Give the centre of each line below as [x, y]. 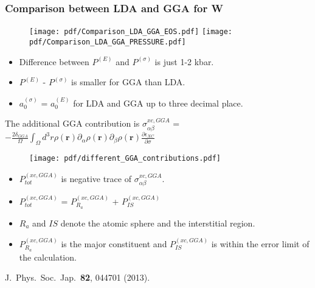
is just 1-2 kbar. [184, 61]
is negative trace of [96, 178]
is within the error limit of [260, 244]
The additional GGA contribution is [72, 123]
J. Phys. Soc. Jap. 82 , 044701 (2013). [78, 277]
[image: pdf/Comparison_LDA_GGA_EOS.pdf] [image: [131, 32]
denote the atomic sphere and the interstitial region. [158, 223]
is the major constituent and [114, 244]
